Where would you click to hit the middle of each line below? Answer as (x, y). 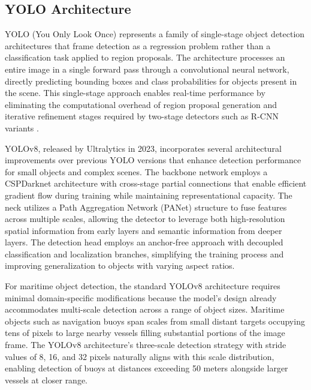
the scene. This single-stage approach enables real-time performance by (135, 93)
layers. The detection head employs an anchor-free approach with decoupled (144, 242)
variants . (22, 127)
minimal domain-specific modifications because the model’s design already (141, 297)
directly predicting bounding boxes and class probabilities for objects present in (151, 81)
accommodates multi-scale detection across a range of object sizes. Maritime (145, 309)
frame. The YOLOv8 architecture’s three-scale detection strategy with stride (146, 345)
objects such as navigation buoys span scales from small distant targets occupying (155, 321)
